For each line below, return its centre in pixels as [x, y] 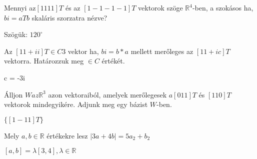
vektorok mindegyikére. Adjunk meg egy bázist [76, 104]
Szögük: [16, 34]
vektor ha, [83, 51]
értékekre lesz [67, 135]
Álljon [13, 94]
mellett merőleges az [162, 51]
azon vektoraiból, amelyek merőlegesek [107, 94]
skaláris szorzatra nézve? [69, 17]
